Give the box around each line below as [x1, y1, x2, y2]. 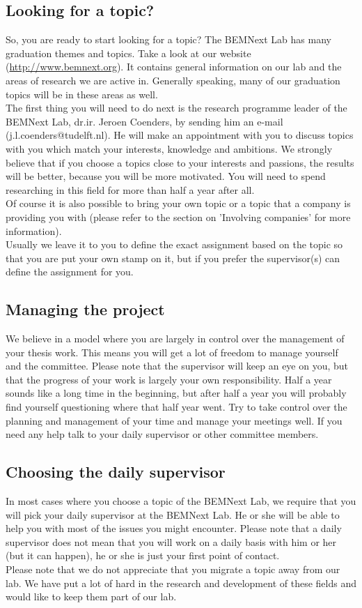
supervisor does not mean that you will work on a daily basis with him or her [6, 534, 337, 549]
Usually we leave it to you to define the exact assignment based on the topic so [6, 237, 343, 252]
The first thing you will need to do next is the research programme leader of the [6, 100, 347, 115]
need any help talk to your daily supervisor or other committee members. [6, 427, 319, 441]
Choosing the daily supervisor [6, 461, 226, 482]
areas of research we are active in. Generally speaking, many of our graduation [6, 73, 340, 87]
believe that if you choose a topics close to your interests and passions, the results [6, 155, 354, 169]
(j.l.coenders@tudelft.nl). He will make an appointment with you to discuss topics [6, 128, 354, 142]
